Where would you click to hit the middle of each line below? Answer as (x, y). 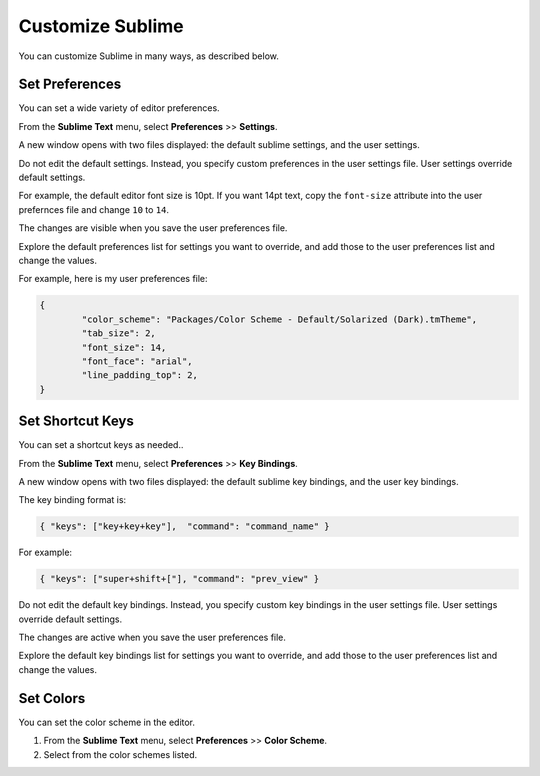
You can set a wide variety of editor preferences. (119, 108)
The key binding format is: (72, 500)
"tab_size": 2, (119, 333)
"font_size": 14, (124, 347)
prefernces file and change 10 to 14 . (94, 209)
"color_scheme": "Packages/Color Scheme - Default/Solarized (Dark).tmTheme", (279, 319)
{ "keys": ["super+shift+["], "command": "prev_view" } (179, 579)
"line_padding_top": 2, (140, 375)
